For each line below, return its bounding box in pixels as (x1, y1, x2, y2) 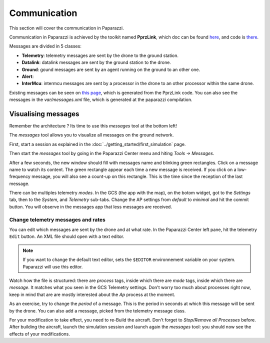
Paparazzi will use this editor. (22, 263, 83, 269)
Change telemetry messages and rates (9, 216, 106, 223)
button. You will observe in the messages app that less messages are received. (9, 203, 172, 209)
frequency (9, 173, 31, 179)
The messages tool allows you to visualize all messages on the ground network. (9, 132, 174, 138)
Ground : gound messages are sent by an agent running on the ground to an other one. (21, 66, 200, 72)
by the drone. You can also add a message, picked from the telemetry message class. (9, 307, 186, 313)
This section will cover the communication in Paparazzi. (9, 25, 124, 31)
